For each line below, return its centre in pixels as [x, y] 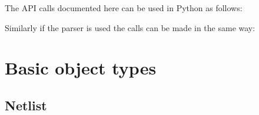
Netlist [26, 105]
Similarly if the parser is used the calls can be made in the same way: [130, 27]
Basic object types [81, 68]
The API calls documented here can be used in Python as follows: [124, 8]
